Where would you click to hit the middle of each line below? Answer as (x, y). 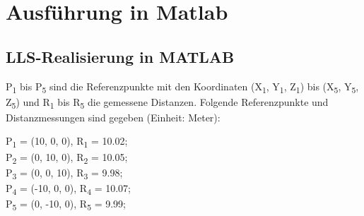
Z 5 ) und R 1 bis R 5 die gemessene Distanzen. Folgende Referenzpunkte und (167, 102)
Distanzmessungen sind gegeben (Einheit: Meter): (113, 117)
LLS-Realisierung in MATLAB (120, 56)
